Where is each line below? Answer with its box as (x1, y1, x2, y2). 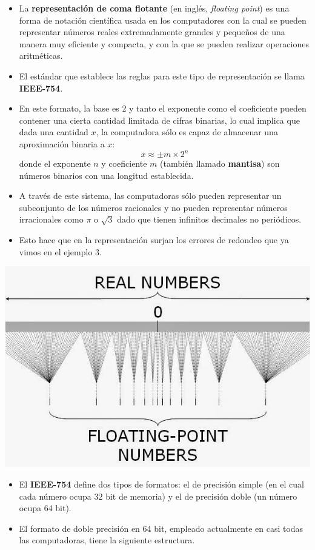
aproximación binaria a (19, 137, 105, 150)
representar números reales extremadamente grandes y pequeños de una (19, 25, 285, 38)
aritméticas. (19, 49, 63, 62)
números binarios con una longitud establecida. (19, 169, 194, 181)
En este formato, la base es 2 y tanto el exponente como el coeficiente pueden (19, 102, 307, 115)
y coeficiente (101, 157, 147, 170)
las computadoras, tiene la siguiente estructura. (19, 534, 195, 546)
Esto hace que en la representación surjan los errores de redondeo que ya (19, 233, 289, 246)
